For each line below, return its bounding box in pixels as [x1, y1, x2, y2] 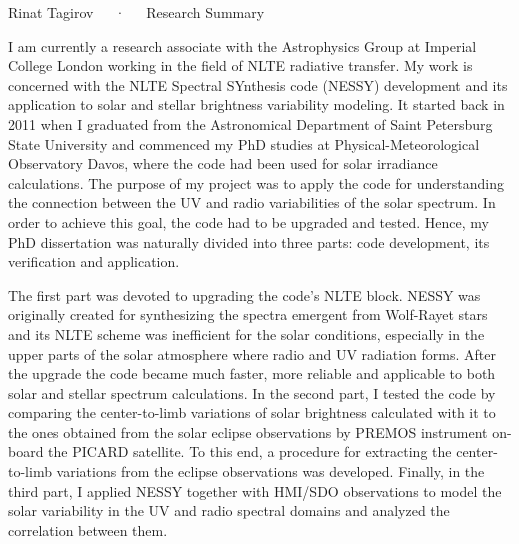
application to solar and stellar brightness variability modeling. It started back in [8, 94, 505, 115]
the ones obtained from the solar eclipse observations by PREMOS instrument [8, 421, 488, 442]
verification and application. [8, 251, 180, 272]
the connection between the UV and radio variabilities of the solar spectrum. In [8, 192, 496, 213]
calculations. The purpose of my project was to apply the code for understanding [8, 172, 504, 193]
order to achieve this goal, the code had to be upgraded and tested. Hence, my [8, 211, 489, 232]
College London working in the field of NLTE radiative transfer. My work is [8, 55, 473, 76]
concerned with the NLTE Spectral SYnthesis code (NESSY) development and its [8, 74, 508, 95]
